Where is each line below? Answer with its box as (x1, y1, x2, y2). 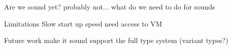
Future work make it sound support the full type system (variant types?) (4, 35, 228, 45)
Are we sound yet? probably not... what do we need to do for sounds (4, 1, 215, 11)
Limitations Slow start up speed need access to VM (4, 18, 162, 28)
